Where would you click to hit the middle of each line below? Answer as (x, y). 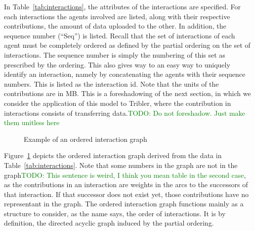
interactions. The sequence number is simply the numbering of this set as (115, 54)
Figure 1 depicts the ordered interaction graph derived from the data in (113, 155)
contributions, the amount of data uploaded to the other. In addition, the (115, 26)
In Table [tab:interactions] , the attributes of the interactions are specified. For (123, 6)
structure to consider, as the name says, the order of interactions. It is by (115, 213)
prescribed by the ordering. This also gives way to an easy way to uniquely (117, 64)
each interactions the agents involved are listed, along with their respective (117, 16)
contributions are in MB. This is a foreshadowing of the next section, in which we (127, 93)
